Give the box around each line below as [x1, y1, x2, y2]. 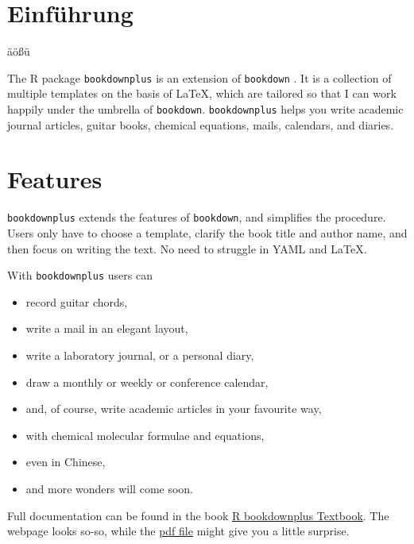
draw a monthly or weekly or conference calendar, [25, 373, 269, 390]
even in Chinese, [25, 453, 106, 470]
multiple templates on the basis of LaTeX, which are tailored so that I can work [7, 85, 397, 102]
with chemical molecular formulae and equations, [25, 426, 265, 443]
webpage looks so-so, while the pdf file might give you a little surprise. [7, 523, 350, 539]
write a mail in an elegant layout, [25, 320, 188, 337]
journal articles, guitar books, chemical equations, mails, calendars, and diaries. [7, 116, 394, 133]
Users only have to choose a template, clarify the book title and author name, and [7, 225, 408, 241]
